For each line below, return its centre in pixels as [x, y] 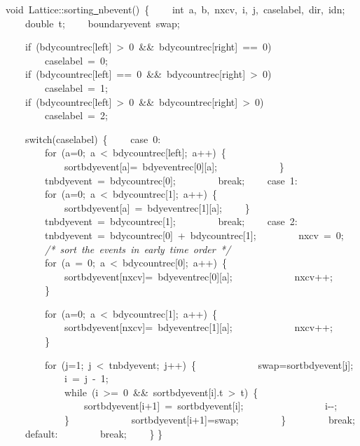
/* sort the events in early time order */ [138, 249]
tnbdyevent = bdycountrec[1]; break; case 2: [171, 221]
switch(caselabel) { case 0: [93, 138]
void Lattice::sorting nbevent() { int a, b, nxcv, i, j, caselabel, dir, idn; [175, 9]
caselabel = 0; [76, 60]
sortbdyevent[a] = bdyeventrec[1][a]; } [157, 207]
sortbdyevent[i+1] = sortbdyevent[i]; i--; [210, 406]
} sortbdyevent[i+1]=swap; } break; [209, 420]
